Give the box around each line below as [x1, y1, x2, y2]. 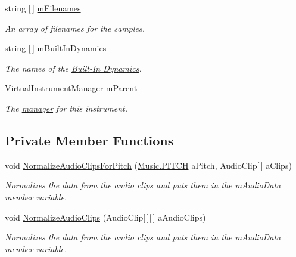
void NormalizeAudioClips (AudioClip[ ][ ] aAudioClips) [5, 210, 206, 223]
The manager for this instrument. [5, 101, 127, 114]
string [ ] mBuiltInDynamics [5, 42, 107, 54]
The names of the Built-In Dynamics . [5, 61, 142, 74]
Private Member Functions [5, 131, 174, 149]
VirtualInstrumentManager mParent [5, 82, 138, 94]
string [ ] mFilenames [5, 2, 81, 14]
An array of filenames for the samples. [5, 21, 145, 34]
